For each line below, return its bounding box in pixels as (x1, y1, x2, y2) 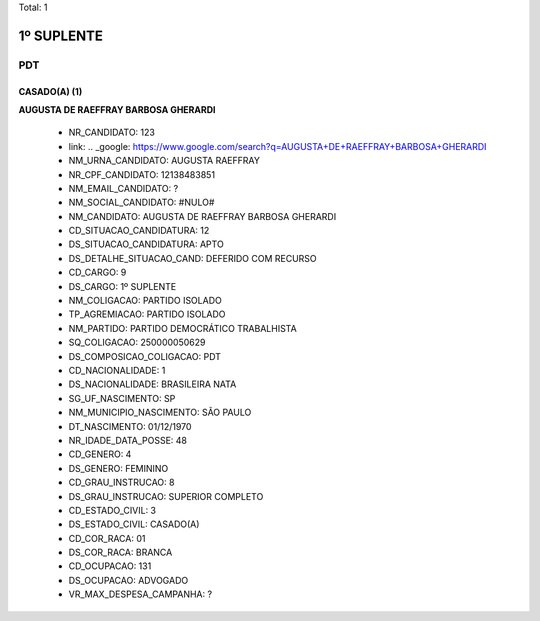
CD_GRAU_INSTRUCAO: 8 (68, 476, 175, 489)
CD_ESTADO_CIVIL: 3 (68, 504, 157, 516)
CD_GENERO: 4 (68, 448, 132, 460)
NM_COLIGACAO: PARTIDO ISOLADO (68, 295, 222, 307)
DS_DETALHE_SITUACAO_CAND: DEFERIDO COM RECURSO (68, 252, 317, 264)
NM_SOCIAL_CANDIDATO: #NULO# (68, 196, 215, 209)
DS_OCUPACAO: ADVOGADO (68, 574, 189, 586)
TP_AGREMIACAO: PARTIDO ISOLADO (68, 308, 226, 320)
